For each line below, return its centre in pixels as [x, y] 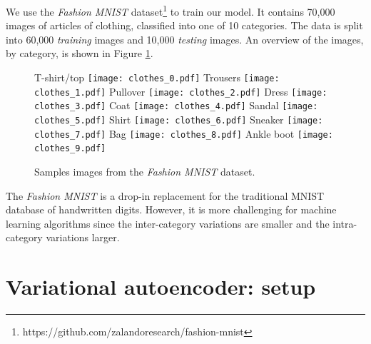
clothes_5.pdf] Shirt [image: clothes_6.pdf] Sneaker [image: [179, 119]
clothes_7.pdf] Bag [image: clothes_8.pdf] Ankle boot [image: [184, 133]
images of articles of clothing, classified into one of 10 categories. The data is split [184, 25]
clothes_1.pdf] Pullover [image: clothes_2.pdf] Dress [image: [181, 91]
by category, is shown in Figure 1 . [80, 53]
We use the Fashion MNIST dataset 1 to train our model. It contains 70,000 [171, 10]
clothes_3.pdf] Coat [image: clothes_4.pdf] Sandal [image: [176, 105]
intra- [345, 223]
